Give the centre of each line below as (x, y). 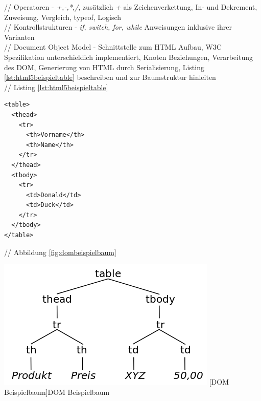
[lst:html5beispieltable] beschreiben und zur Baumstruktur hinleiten (110, 77)
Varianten (19, 37)
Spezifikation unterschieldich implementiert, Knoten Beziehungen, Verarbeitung (128, 57)
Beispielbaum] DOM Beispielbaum (57, 392)
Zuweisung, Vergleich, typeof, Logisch (63, 17)
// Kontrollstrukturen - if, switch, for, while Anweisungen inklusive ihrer (118, 27)
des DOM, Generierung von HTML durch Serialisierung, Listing (104, 67)
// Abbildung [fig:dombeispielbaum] (60, 252)
